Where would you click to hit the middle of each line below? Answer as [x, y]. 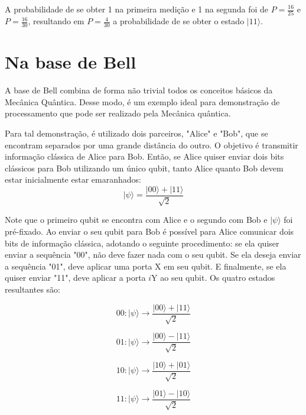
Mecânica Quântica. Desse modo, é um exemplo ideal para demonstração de [142, 101]
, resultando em [56, 21]
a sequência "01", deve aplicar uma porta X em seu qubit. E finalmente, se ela [146, 266]
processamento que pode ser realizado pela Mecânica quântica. [118, 113]
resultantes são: [32, 289]
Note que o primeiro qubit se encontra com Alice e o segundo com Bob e [136, 220]
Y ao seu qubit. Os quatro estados [213, 278]
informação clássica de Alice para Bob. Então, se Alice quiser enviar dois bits [144, 156]
